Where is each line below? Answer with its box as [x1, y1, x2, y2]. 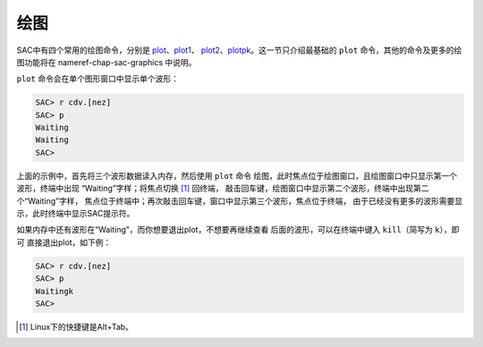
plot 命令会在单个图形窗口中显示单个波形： [16, 73, 179, 84]
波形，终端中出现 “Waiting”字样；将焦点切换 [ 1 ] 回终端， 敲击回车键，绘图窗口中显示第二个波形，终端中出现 [16, 183, 414, 194]
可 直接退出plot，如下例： [16, 237, 112, 248]
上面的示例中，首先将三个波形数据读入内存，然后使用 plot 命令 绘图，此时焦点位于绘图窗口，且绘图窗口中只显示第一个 [16, 170, 458, 181]
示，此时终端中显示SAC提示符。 [16, 208, 135, 219]
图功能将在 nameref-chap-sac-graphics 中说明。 [16, 56, 197, 67]
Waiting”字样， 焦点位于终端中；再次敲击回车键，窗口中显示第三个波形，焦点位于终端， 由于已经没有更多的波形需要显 [28, 195, 463, 206]
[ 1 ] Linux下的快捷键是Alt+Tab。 [19, 321, 134, 332]
